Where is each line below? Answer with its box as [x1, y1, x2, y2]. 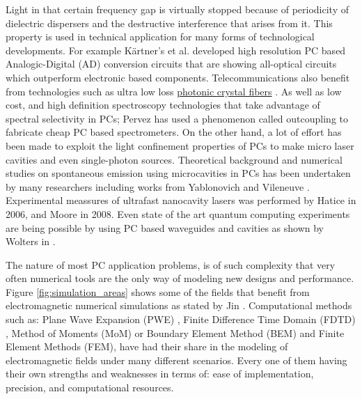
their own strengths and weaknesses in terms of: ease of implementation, [6, 366, 314, 381]
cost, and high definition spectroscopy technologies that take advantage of [6, 97, 320, 112]
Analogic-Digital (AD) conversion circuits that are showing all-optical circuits [6, 56, 337, 71]
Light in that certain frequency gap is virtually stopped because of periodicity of [6, 2, 349, 16]
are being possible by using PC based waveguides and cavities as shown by [6, 220, 324, 235]
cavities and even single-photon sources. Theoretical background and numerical [6, 152, 343, 166]
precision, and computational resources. [6, 380, 174, 395]
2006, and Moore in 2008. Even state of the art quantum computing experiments [6, 206, 350, 221]
